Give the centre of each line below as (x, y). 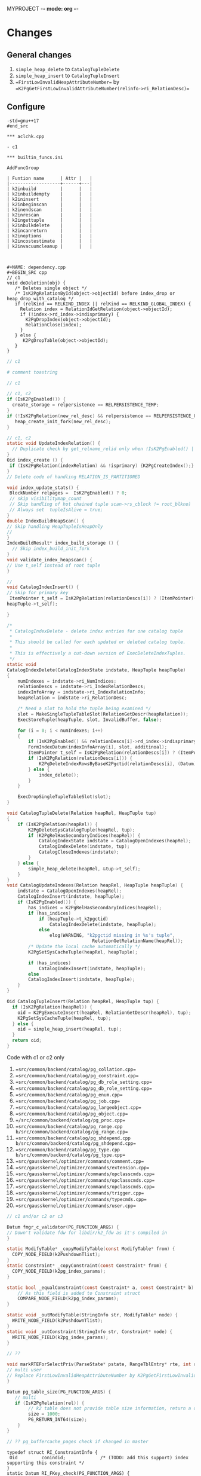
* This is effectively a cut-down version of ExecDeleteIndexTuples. (98, 653)
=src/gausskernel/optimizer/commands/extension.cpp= (82, 1168)
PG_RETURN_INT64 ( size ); (58, 1420)
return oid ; (27, 1040)
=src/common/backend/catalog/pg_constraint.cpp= (77, 1075)
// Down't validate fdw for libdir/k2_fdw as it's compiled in (87, 1233)
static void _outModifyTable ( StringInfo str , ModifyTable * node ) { (92, 1315)
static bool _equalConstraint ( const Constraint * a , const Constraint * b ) (101, 1288)
